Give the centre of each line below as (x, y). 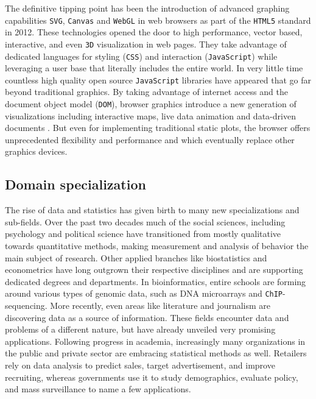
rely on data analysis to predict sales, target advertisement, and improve (140, 365)
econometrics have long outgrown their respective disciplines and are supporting (154, 270)
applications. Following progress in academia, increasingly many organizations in (155, 341)
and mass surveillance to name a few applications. (98, 389)
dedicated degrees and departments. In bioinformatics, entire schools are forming (156, 281)
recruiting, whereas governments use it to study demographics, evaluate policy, (152, 377)
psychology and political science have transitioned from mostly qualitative (143, 234)
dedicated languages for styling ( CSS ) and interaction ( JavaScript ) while (141, 56)
